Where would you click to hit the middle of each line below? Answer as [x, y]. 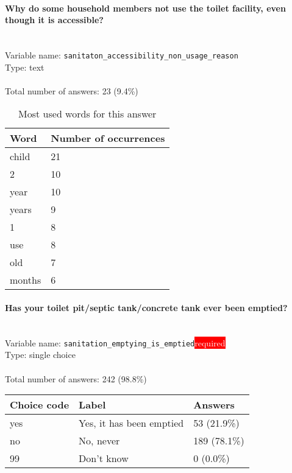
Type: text [25, 67]
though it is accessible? [54, 20]
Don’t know [104, 458]
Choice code [40, 405]
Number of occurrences [108, 138]
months [26, 280]
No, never [99, 441]
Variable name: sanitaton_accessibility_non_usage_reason [122, 54]
